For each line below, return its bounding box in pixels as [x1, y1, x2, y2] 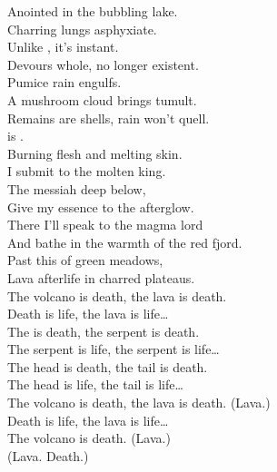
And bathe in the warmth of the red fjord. [7, 232, 242, 251]
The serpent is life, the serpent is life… [7, 339, 220, 359]
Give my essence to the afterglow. [7, 197, 194, 216]
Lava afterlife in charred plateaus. [7, 268, 195, 287]
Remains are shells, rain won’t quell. [7, 108, 210, 127]
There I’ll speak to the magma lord [7, 215, 203, 234]
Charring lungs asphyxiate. [7, 19, 157, 38]
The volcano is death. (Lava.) [7, 428, 171, 447]
